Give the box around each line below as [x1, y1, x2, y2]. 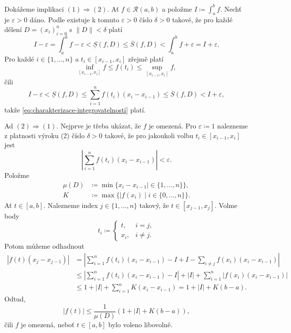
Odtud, [4, 294, 26, 304]
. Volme [214, 200, 238, 210]
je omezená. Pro [148, 121, 196, 131]
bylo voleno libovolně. [108, 319, 173, 329]
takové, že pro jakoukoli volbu [104, 130, 194, 140]
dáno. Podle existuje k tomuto [30, 15, 119, 25]
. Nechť [220, 3, 242, 14]
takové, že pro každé [172, 15, 233, 25]
